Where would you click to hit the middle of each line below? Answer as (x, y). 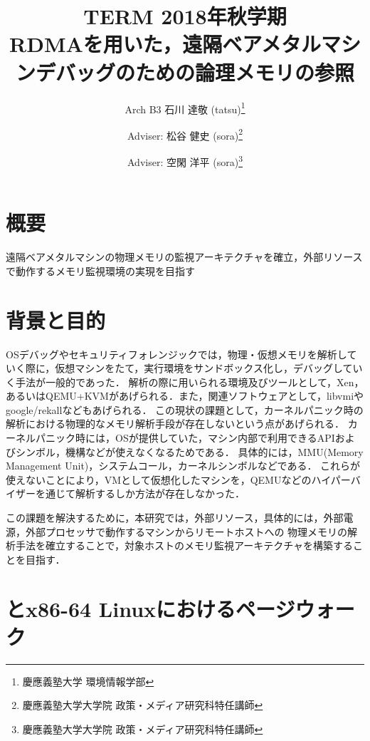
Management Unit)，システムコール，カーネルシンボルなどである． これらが (183, 466)
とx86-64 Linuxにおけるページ (150, 608)
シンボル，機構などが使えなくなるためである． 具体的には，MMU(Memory (189, 451)
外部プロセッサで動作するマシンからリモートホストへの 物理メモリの (186, 531)
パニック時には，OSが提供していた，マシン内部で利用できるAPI (185, 438)
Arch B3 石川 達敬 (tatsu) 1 (185, 108)
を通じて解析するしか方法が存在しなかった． (140, 493)
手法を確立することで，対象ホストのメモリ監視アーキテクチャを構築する (184, 545)
